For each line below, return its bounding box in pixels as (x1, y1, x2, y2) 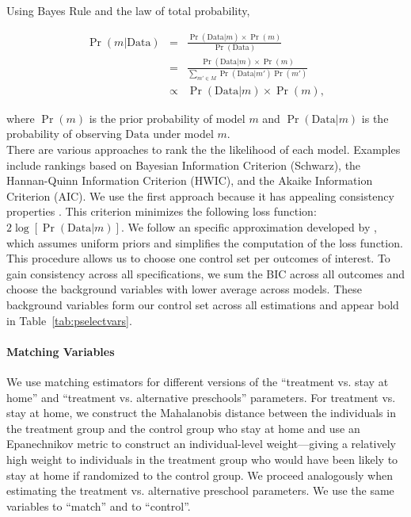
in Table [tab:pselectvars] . (6, 312, 132, 328)
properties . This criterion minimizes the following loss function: (6, 203, 317, 220)
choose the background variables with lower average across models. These (6, 281, 362, 297)
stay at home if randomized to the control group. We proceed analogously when (6, 466, 393, 483)
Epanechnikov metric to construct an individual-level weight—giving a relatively (6, 435, 396, 452)
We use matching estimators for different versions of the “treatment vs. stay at (6, 373, 389, 389)
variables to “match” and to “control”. (6, 497, 191, 514)
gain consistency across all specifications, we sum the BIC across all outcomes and (6, 265, 405, 281)
